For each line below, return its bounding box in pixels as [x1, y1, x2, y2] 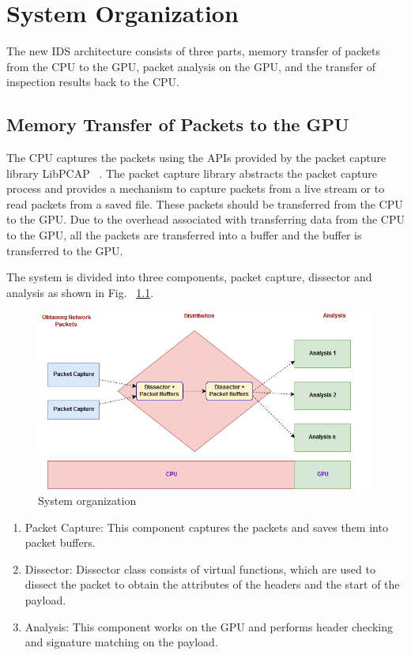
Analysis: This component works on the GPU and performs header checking [25, 618, 393, 634]
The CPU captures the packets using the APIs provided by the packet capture [6, 149, 386, 166]
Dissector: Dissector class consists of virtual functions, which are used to [25, 560, 375, 577]
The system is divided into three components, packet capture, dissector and [6, 269, 372, 285]
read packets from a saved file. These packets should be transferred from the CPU [6, 195, 403, 212]
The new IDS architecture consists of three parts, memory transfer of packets [6, 43, 380, 59]
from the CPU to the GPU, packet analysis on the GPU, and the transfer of [6, 58, 376, 74]
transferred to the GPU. [6, 242, 123, 258]
